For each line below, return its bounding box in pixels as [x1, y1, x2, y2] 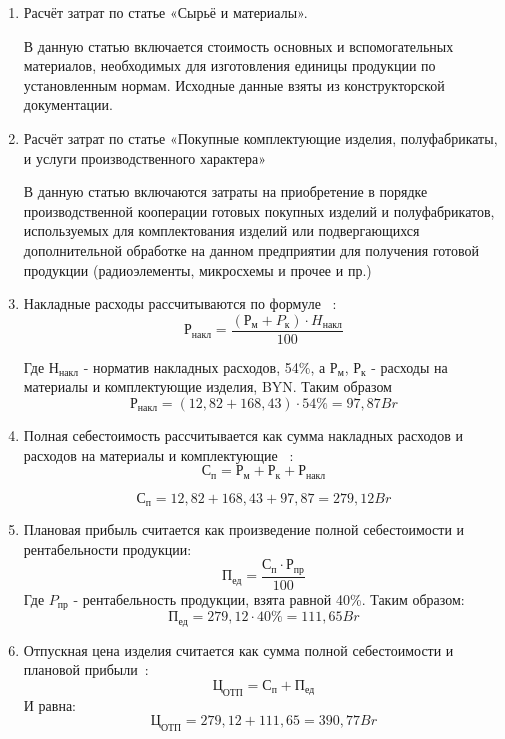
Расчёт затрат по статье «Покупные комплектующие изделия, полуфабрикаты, [23, 127, 498, 148]
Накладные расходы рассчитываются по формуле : [23, 293, 337, 314]
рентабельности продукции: [23, 538, 192, 559]
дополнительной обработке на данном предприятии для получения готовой [23, 239, 480, 260]
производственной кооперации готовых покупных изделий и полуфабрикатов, [23, 200, 495, 221]
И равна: [23, 694, 76, 715]
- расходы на [371, 356, 448, 377]
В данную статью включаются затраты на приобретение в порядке [23, 181, 428, 202]
